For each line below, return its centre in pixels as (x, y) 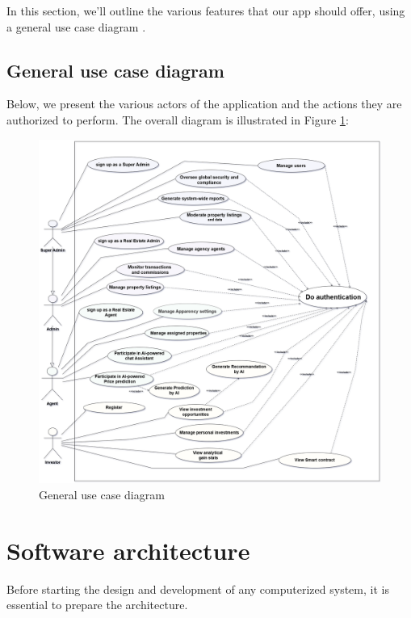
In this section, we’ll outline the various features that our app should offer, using (206, 11)
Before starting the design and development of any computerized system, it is (198, 589)
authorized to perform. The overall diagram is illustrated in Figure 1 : (178, 119)
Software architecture (128, 550)
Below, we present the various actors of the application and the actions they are (204, 104)
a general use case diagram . (76, 26)
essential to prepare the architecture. (97, 605)
